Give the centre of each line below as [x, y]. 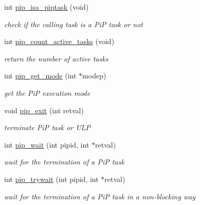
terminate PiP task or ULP [47, 127]
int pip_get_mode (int [40, 76]
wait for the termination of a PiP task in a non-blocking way [100, 196]
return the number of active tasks [56, 58]
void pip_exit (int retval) [44, 110]
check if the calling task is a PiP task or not [74, 24]
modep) [94, 76]
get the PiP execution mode [47, 93]
